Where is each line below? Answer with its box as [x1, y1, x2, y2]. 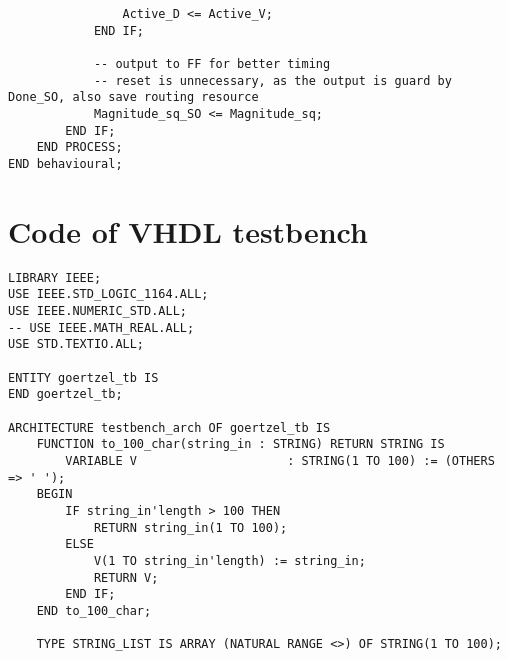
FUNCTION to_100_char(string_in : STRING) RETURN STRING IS [36, 437, 445, 452]
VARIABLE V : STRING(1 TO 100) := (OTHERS [65, 453, 495, 468]
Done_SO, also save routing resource [8, 90, 259, 105]
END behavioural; [8, 156, 123, 171]
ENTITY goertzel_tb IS [8, 370, 159, 385]
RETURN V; [93, 570, 159, 585]
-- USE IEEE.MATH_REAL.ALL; [8, 320, 195, 335]
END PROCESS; [36, 140, 123, 155]
